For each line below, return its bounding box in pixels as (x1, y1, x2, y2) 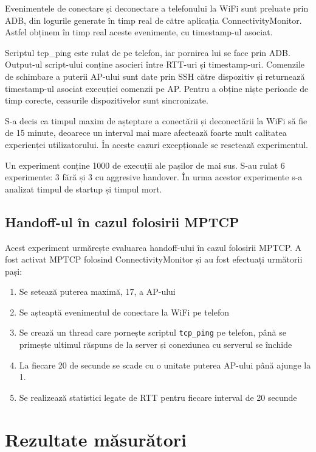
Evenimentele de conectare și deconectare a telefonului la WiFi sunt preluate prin (5, 2, 309, 14)
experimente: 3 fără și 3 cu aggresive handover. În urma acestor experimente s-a (5, 171, 303, 183)
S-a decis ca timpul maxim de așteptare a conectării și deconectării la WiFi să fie (5, 114, 307, 127)
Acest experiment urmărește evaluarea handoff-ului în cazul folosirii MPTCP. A (5, 241, 302, 253)
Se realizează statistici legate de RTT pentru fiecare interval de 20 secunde (19, 390, 297, 403)
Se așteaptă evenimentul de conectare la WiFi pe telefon (19, 305, 230, 318)
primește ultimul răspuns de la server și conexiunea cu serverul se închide (19, 338, 292, 351)
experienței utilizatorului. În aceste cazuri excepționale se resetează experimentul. (5, 138, 308, 150)
